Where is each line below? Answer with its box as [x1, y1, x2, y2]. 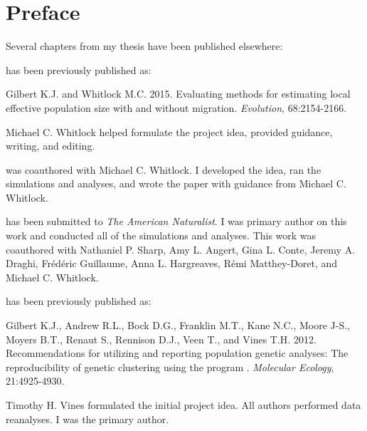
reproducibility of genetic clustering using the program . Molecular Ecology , [6, 359, 334, 374]
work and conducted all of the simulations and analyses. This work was [6, 228, 317, 243]
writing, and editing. [6, 138, 95, 153]
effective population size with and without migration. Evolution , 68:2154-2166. [6, 100, 347, 115]
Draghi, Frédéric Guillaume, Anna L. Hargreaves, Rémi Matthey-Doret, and [6, 256, 338, 271]
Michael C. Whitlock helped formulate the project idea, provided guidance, [6, 124, 333, 139]
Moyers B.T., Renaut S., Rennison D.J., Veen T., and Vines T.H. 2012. [6, 331, 317, 346]
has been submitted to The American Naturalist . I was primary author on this [6, 214, 347, 229]
